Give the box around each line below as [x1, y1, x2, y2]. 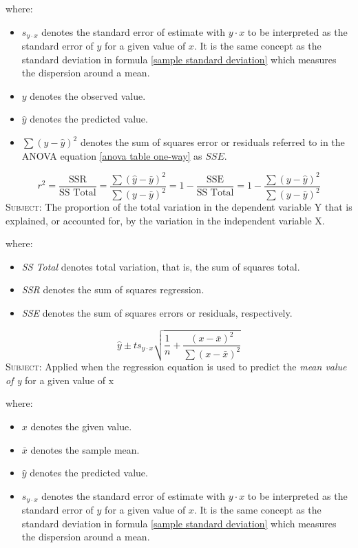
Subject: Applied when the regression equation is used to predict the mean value [6, 359, 347, 374]
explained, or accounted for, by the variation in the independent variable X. [6, 213, 325, 227]
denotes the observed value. [30, 88, 146, 103]
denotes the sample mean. [30, 442, 140, 456]
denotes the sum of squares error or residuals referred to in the [80, 135, 345, 149]
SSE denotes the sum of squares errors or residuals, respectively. [21, 306, 293, 320]
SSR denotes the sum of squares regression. [21, 282, 204, 297]
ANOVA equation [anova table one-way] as [21, 148, 202, 162]
